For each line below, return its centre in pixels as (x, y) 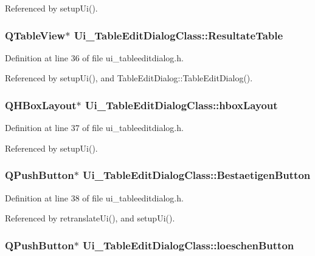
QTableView (35, 35)
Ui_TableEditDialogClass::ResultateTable (178, 35)
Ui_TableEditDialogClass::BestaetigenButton (197, 175)
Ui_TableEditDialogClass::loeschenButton (189, 245)
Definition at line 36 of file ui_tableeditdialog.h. (94, 57)
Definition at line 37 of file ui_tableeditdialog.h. (94, 128)
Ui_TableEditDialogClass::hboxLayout (182, 105)
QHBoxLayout (41, 105)
